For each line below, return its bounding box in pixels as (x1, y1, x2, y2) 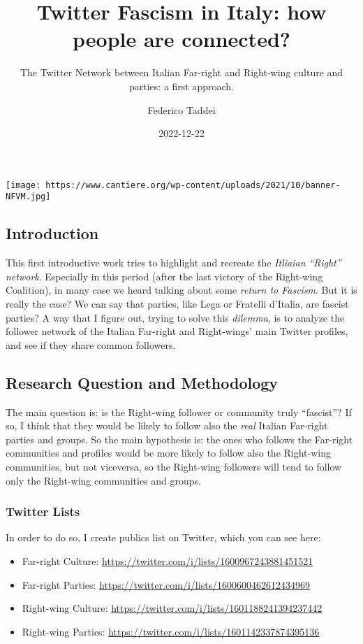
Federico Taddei (147, 102, 216, 117)
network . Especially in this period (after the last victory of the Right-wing (6, 269, 323, 283)
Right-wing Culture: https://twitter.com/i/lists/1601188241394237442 (22, 601, 323, 615)
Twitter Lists (6, 503, 80, 520)
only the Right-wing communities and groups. (6, 473, 202, 487)
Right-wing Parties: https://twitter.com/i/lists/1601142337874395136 (22, 624, 320, 638)
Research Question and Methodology (6, 371, 279, 393)
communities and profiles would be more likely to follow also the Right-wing (6, 445, 331, 460)
